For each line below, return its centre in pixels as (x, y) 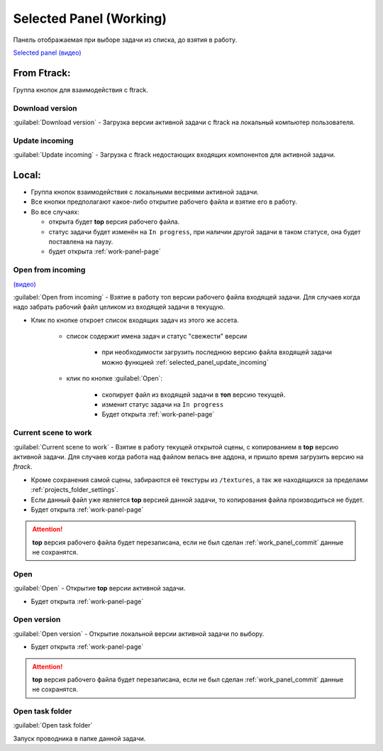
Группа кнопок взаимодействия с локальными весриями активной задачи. (145, 192)
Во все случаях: (55, 212)
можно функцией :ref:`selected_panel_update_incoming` (185, 362)
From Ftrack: (42, 73)
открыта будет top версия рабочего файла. (114, 222)
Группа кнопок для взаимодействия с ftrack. (81, 89)
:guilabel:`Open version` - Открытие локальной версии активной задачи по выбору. (139, 634)
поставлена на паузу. (81, 241)
